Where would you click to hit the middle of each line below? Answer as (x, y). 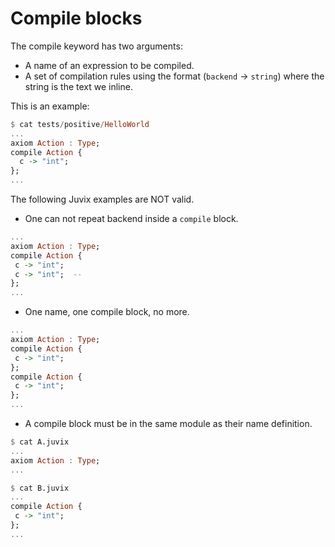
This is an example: (50, 106)
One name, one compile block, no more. (107, 312)
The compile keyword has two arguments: (96, 46)
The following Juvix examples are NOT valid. (102, 199)
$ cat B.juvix (40, 488)
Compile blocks (76, 18)
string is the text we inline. (78, 86)
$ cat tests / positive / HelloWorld (80, 124)
